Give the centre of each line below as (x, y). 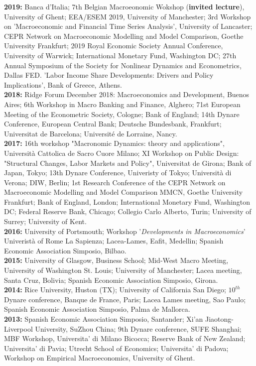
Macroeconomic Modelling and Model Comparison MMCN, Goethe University (124, 192)
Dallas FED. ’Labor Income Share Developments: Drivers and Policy (109, 75)
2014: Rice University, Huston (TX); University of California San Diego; (115, 290)
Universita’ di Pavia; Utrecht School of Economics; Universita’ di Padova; (116, 348)
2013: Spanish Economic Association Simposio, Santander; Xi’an (104, 319)
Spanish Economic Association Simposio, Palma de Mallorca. (97, 309)
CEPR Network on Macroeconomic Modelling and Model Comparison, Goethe (124, 36)
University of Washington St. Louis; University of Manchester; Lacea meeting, (123, 270)
